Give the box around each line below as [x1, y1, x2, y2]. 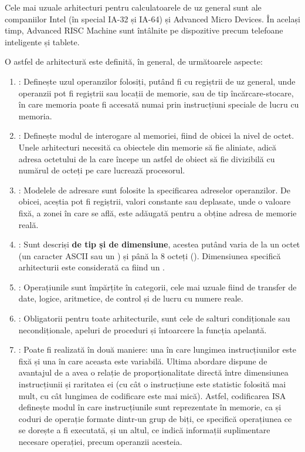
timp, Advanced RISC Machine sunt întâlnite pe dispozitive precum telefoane [5, 24, 283, 36]
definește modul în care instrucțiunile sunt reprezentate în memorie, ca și [18, 401, 282, 413]
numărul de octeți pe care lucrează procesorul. [18, 164, 185, 176]
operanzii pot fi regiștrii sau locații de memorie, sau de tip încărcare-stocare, [18, 86, 294, 99]
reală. [18, 218, 39, 230]
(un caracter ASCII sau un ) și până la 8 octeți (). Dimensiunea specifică [18, 249, 281, 262]
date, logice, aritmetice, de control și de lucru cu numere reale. [18, 292, 243, 304]
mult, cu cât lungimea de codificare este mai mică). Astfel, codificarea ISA [18, 389, 286, 401]
